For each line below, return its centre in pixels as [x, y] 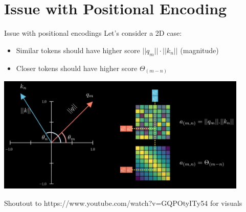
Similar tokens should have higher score [78, 50]
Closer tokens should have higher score [77, 68]
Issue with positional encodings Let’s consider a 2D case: [93, 33]
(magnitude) [199, 50]
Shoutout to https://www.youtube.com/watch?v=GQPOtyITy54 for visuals [123, 203]
